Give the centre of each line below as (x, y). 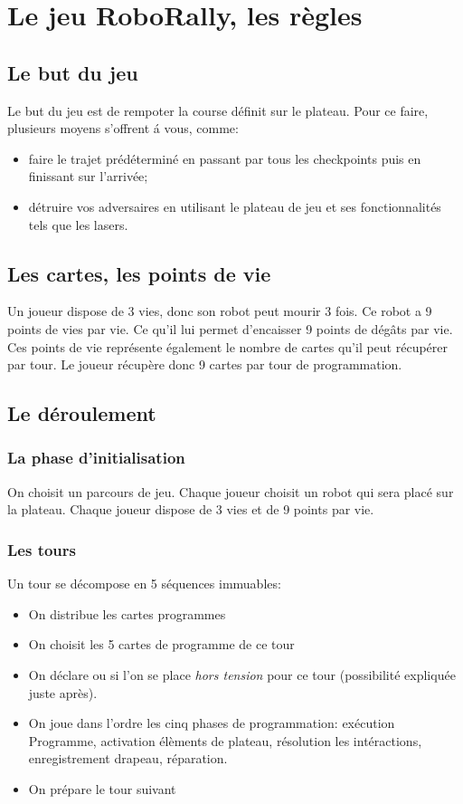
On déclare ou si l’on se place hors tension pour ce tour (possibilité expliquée (242, 674)
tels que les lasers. (78, 224)
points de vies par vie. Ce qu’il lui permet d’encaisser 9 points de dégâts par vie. (230, 328)
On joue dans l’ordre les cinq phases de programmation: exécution (212, 723)
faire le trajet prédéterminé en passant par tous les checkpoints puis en (225, 158)
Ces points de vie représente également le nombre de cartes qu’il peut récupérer (228, 346)
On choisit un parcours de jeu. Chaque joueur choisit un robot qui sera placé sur (231, 491)
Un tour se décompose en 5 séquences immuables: (144, 584)
